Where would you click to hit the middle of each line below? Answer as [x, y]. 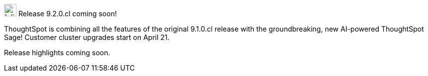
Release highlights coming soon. [57, 53]
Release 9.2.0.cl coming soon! [67, 14]
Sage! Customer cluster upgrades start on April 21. [87, 37]
